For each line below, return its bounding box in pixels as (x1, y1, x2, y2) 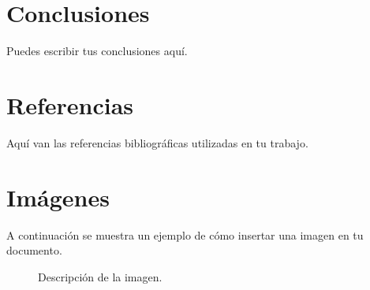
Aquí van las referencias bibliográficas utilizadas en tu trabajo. (6, 134, 308, 151)
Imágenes (6, 180, 110, 213)
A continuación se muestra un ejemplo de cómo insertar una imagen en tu (6, 226, 364, 243)
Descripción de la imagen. (38, 268, 163, 284)
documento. (6, 242, 62, 258)
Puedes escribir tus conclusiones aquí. (6, 43, 188, 59)
